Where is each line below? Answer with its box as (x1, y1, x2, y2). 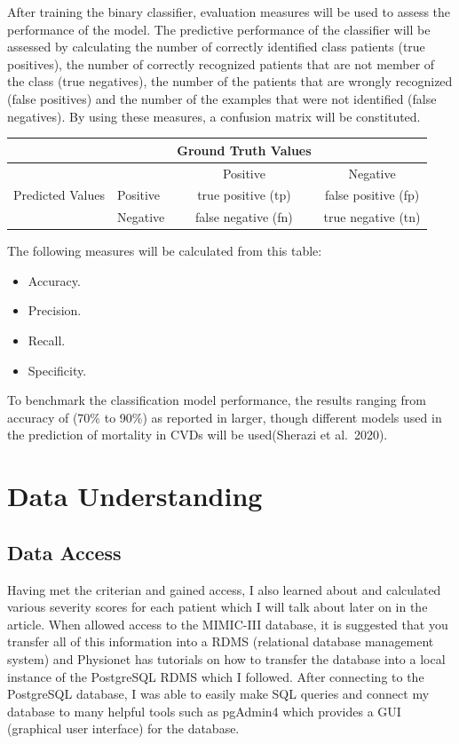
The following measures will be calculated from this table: (7, 241, 322, 260)
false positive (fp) (324, 186, 420, 204)
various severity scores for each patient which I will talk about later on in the (7, 598, 428, 616)
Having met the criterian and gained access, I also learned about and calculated (7, 580, 441, 598)
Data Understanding (7, 478, 263, 514)
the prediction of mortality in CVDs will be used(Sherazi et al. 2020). (7, 425, 388, 444)
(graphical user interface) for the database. (7, 719, 240, 738)
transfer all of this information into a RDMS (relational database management (7, 632, 434, 651)
